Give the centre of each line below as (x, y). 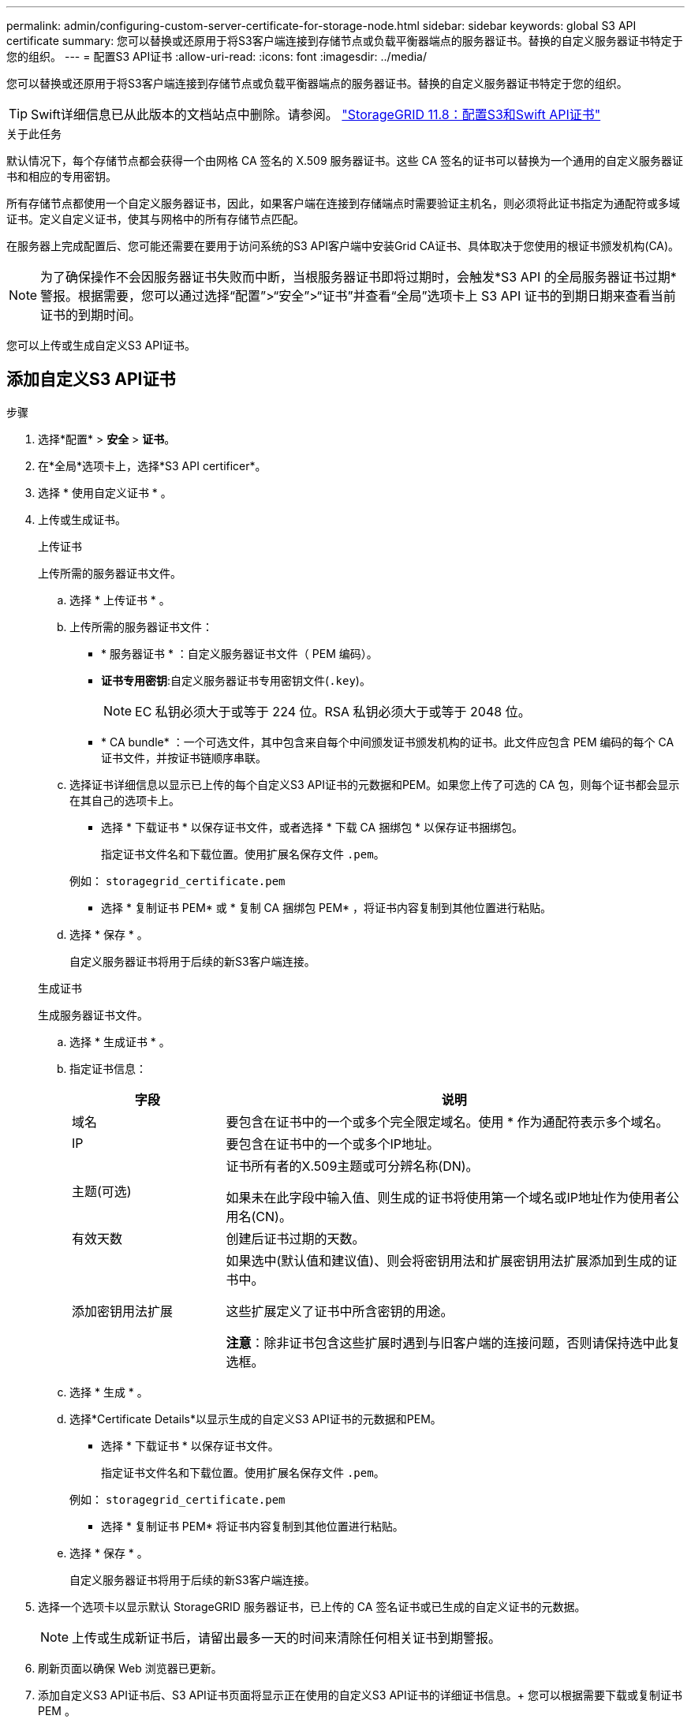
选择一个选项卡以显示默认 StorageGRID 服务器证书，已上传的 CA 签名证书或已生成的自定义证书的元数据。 (312, 1606)
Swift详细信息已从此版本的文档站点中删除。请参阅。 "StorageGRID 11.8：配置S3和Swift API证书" (316, 114)
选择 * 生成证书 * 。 (120, 1041)
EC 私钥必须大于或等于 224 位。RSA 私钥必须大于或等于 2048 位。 (333, 711)
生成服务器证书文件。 (93, 1015)
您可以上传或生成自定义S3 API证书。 (101, 345)
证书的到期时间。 (91, 315)
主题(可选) (102, 1191)
